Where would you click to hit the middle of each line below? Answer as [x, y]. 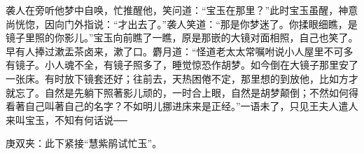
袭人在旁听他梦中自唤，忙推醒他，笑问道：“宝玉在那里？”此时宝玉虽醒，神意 [182, 10]
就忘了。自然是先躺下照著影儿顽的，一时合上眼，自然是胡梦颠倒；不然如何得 [182, 92]
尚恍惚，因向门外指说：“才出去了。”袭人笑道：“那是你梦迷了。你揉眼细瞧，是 [182, 23]
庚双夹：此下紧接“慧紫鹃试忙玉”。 [84, 143]
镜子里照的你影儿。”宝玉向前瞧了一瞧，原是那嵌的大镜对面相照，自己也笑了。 [182, 37]
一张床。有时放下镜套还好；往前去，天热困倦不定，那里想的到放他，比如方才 [182, 78]
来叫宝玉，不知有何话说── [66, 119]
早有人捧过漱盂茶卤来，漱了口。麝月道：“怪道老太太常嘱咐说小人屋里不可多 [180, 51]
